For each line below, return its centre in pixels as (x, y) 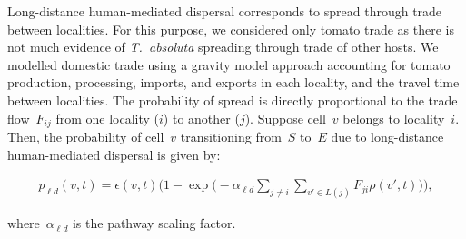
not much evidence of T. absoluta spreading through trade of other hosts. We (223, 47)
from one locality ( (107, 118)
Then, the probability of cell (86, 137)
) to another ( (201, 118)
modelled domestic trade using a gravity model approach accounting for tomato (229, 64)
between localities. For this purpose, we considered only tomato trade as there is (231, 29)
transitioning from (231, 137)
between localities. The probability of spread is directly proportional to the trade (233, 100)
